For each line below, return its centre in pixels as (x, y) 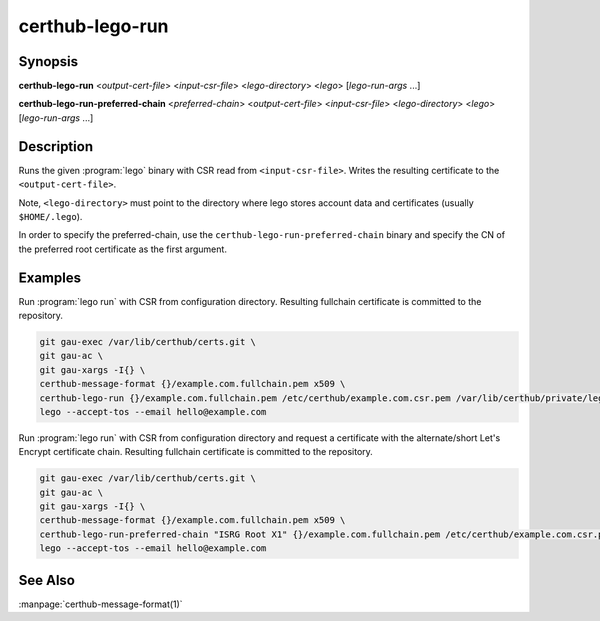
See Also (46, 580)
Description (56, 146)
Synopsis (48, 61)
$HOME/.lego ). (50, 216)
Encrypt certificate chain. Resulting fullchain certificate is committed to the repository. (196, 452)
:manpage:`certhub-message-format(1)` (101, 604)
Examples (50, 277)
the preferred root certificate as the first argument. (122, 249)
